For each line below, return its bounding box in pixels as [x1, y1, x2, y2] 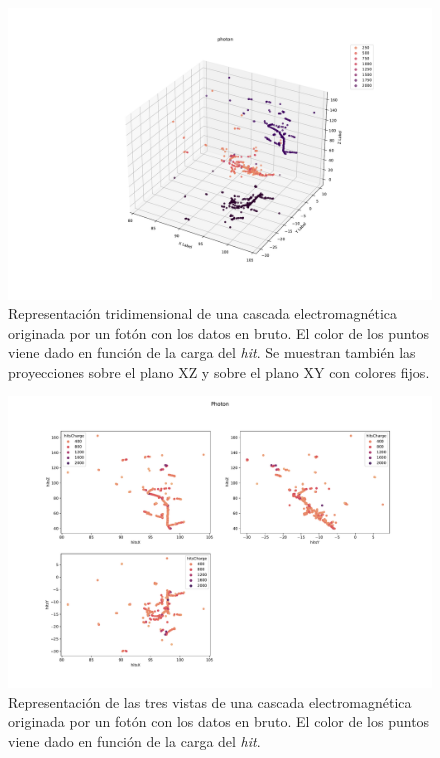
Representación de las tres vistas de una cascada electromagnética [8, 691, 412, 712]
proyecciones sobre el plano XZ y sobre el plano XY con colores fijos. [8, 361, 430, 382]
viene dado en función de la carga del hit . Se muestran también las [8, 342, 416, 363]
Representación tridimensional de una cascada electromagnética [8, 303, 398, 324]
